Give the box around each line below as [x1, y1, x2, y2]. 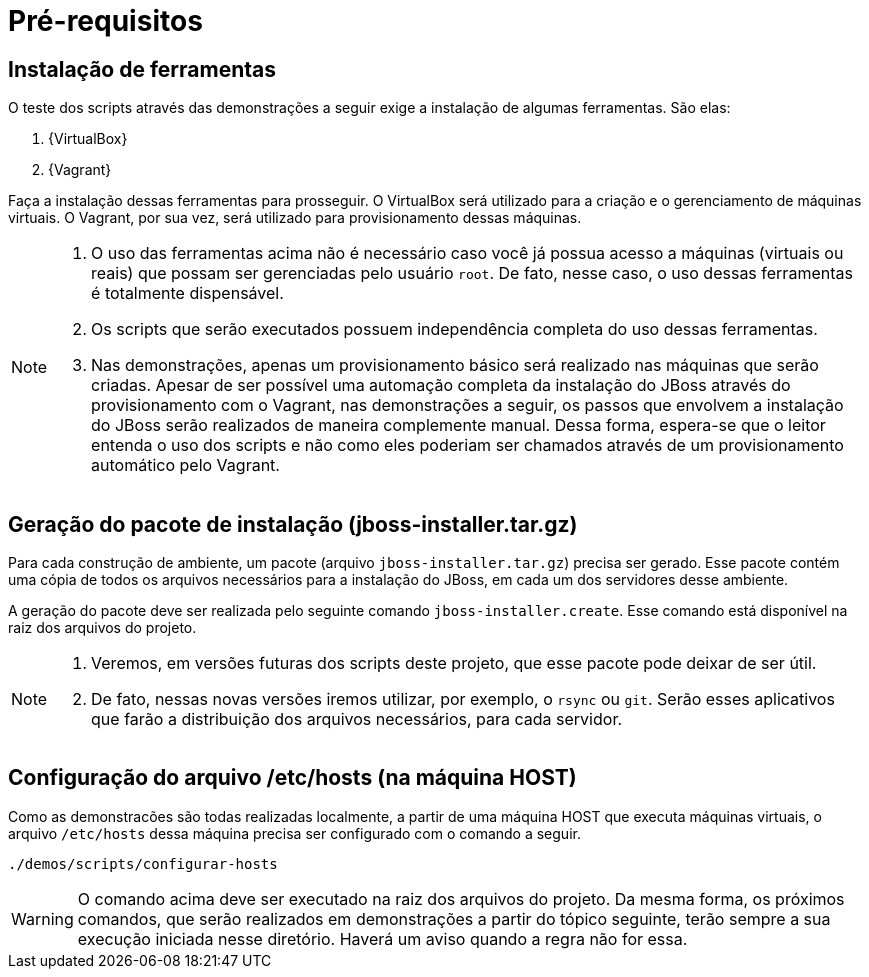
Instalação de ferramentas [8, 56, 276, 82]
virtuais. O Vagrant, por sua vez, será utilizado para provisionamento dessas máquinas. [8, 209, 582, 227]
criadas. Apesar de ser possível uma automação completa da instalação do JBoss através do [91, 375, 791, 396]
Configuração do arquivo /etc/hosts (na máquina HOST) [8, 765, 577, 791]
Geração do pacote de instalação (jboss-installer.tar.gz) [8, 511, 578, 537]
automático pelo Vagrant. [91, 455, 280, 476]
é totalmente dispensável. [91, 283, 284, 304]
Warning [11, 908, 74, 929]
